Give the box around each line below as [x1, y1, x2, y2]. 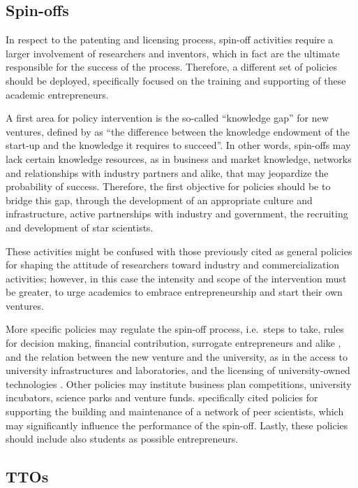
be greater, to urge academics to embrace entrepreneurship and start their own [6, 285, 343, 299]
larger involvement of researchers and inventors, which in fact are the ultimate [6, 45, 340, 60]
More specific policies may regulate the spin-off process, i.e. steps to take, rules [6, 322, 344, 336]
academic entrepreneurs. [6, 87, 109, 101]
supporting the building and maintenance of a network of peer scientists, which [6, 404, 344, 419]
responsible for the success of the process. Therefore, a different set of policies [6, 59, 337, 74]
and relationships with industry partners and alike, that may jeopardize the [6, 165, 329, 180]
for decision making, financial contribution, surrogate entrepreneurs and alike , [6, 336, 341, 350]
